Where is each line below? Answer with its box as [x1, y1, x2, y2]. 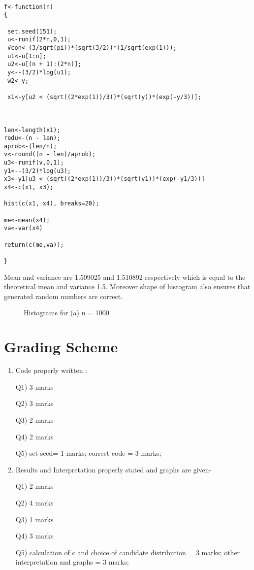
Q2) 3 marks [15, 398, 54, 408]
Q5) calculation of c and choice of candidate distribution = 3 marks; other [15, 547, 240, 557]
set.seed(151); [7, 28, 57, 35]
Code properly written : [15, 365, 87, 375]
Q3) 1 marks [15, 514, 54, 524]
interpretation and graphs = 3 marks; [15, 557, 129, 567]
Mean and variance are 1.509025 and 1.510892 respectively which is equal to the [4, 271, 246, 282]
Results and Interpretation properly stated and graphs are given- [15, 464, 212, 474]
